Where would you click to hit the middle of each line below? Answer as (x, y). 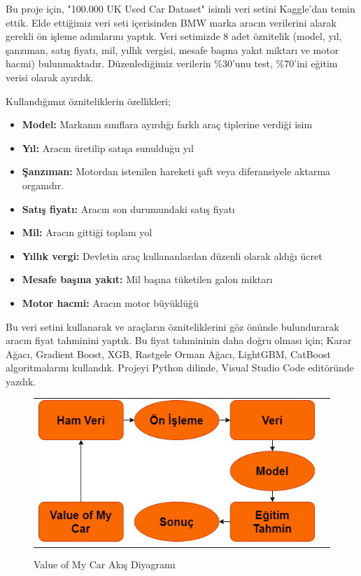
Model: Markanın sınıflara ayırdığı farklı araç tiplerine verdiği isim (167, 124)
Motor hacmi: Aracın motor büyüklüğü (110, 302)
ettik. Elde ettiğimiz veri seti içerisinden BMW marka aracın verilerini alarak (171, 22)
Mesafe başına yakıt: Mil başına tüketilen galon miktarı (147, 279)
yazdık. (21, 381)
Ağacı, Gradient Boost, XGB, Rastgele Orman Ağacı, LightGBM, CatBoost (168, 354)
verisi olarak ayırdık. (50, 77)
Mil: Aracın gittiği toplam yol (87, 232)
